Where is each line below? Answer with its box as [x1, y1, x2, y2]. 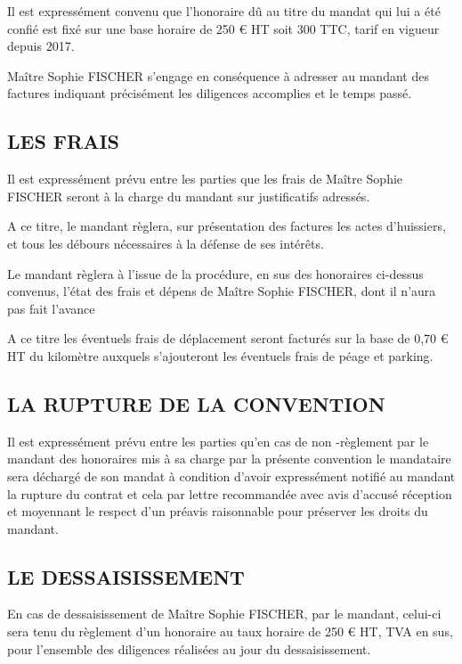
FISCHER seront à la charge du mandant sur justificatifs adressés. [7, 186, 370, 205]
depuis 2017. [7, 37, 75, 55]
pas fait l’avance [7, 299, 95, 317]
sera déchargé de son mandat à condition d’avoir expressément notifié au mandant [7, 466, 456, 485]
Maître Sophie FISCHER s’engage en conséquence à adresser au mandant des [7, 66, 429, 85]
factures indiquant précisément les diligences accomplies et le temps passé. [7, 84, 412, 102]
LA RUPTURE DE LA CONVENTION [7, 389, 385, 417]
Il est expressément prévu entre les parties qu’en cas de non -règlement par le [7, 431, 429, 450]
